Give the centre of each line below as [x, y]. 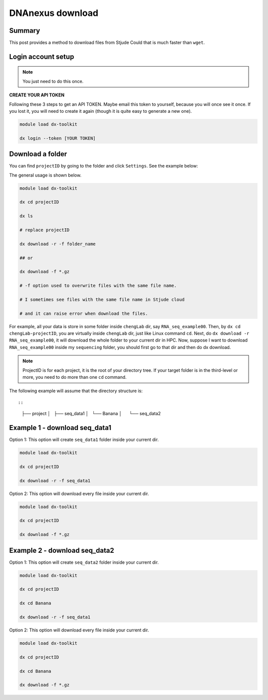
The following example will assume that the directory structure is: [76, 391]
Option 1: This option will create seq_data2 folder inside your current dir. [84, 562]
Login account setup [42, 56]
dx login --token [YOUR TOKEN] [58, 138]
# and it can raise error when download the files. [84, 313]
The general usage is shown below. [45, 175]
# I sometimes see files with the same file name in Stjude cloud [102, 299]
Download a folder [38, 154]
